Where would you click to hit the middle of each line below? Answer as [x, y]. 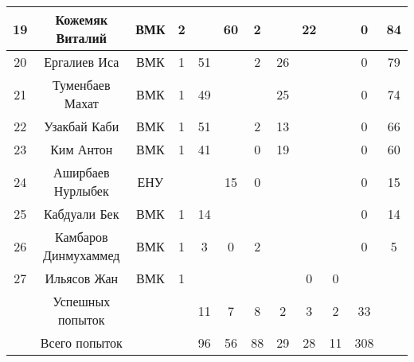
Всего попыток [81, 343]
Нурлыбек [81, 191]
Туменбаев [82, 85]
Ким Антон [82, 149]
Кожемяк [82, 19]
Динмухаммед [82, 255]
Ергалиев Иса [82, 62]
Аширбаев [82, 172]
